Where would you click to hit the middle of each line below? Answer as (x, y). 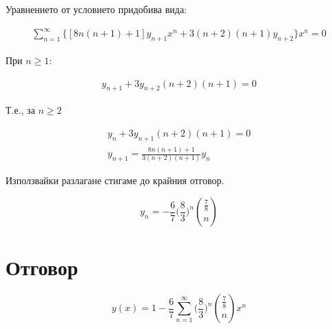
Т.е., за (20, 110)
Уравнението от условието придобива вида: (96, 9)
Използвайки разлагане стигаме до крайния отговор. (115, 180)
